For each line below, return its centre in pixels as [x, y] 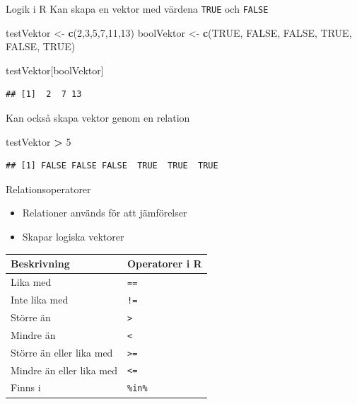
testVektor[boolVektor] [55, 70]
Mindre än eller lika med [64, 370]
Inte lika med [40, 299]
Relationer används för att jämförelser [105, 213]
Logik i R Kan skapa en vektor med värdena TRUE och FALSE [137, 8]
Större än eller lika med [62, 352]
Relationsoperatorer [48, 189]
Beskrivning [40, 264]
